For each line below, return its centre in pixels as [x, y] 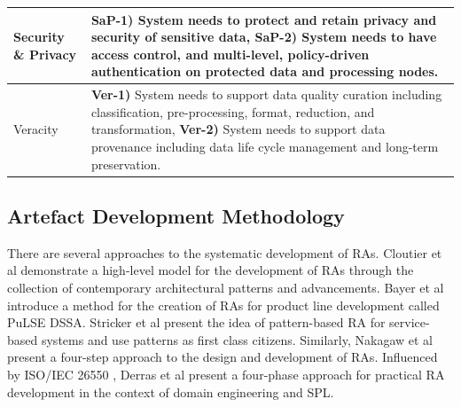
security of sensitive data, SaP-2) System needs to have [264, 37]
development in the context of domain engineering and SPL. [171, 391]
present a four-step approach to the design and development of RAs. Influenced [223, 357]
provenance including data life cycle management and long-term [265, 146]
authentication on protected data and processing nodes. [265, 71]
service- [410, 322]
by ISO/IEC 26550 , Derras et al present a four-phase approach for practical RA [226, 374]
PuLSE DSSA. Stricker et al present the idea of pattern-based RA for [196, 322]
